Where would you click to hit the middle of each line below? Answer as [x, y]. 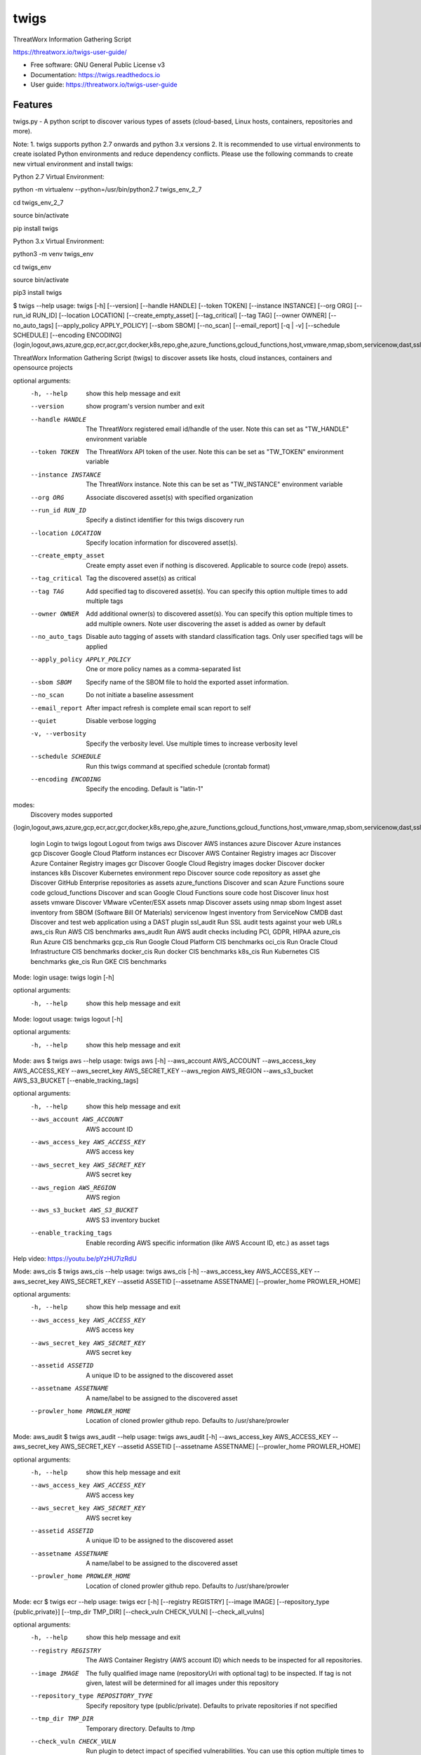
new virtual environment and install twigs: [73, 164]
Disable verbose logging [121, 720]
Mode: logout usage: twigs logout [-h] [68, 1019]
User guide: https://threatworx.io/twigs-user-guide [104, 85]
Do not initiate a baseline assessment [140, 695]
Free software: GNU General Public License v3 [98, 65]
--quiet [44, 721]
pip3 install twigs [38, 293]
